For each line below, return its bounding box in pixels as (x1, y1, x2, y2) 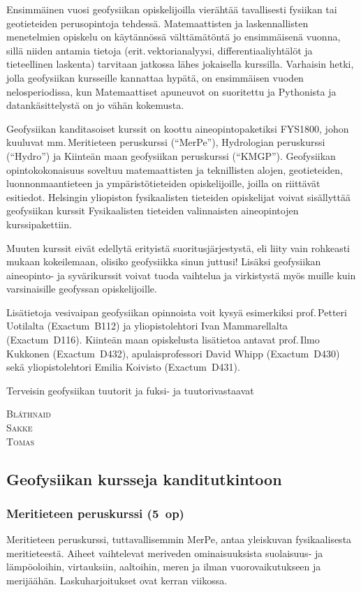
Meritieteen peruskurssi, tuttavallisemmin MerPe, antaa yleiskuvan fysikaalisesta (6, 532, 352, 547)
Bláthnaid (6, 406, 51, 421)
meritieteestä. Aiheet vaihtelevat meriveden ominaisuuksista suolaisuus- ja (6, 545, 323, 560)
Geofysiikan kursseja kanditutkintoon (6, 468, 282, 489)
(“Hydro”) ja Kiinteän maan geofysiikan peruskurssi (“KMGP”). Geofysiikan (6, 148, 336, 163)
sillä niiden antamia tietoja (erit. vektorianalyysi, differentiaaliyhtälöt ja (6, 43, 313, 57)
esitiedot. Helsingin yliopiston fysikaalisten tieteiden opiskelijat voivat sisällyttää (6, 189, 351, 204)
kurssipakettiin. (6, 216, 72, 231)
